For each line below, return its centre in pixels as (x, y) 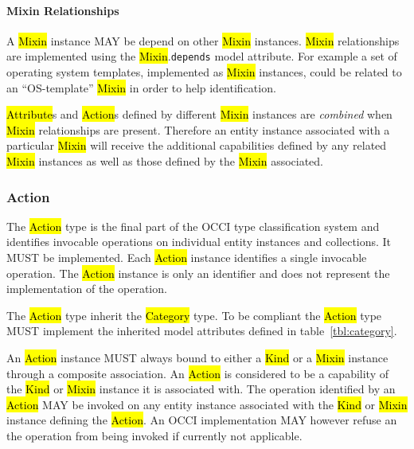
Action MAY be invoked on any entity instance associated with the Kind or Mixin (207, 404)
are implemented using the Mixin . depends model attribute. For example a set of (202, 56)
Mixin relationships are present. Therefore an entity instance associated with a (198, 129)
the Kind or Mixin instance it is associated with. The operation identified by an (201, 389)
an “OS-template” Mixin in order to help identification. (141, 87)
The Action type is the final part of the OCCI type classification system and (193, 226)
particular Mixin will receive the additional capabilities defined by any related (197, 145)
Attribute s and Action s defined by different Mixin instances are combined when (199, 114)
